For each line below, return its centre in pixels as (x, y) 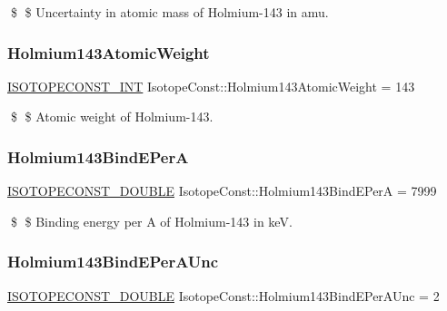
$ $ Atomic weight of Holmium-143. (112, 117)
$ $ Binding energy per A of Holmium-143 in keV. (151, 221)
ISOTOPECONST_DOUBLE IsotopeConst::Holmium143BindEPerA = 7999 (222, 191)
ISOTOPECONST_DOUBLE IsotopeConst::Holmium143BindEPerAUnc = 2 (223, 295)
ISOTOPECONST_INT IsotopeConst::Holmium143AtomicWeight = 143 (211, 86)
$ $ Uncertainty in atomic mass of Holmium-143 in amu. (169, 12)
